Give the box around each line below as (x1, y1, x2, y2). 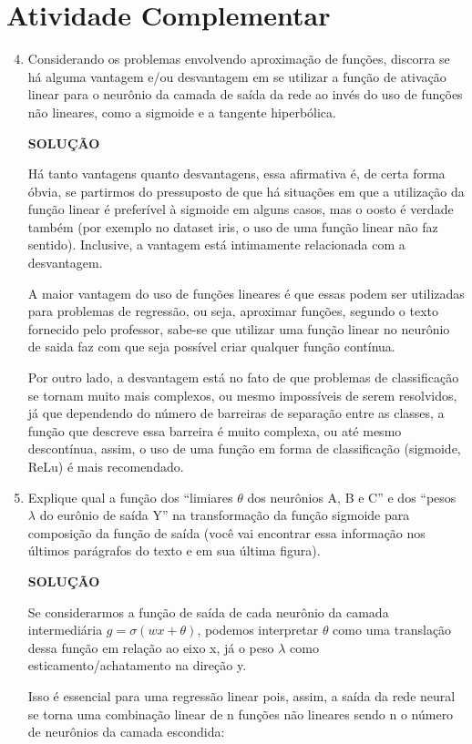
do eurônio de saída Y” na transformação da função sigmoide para (39, 505, 410, 525)
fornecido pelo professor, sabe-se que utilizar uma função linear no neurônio (27, 319, 450, 338)
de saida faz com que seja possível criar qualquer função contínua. (27, 337, 395, 356)
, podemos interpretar (197, 620, 319, 639)
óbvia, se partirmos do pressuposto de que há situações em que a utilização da (27, 181, 465, 200)
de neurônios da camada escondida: (27, 722, 225, 741)
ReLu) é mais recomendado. (27, 457, 184, 475)
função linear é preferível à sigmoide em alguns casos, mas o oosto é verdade (27, 199, 454, 219)
